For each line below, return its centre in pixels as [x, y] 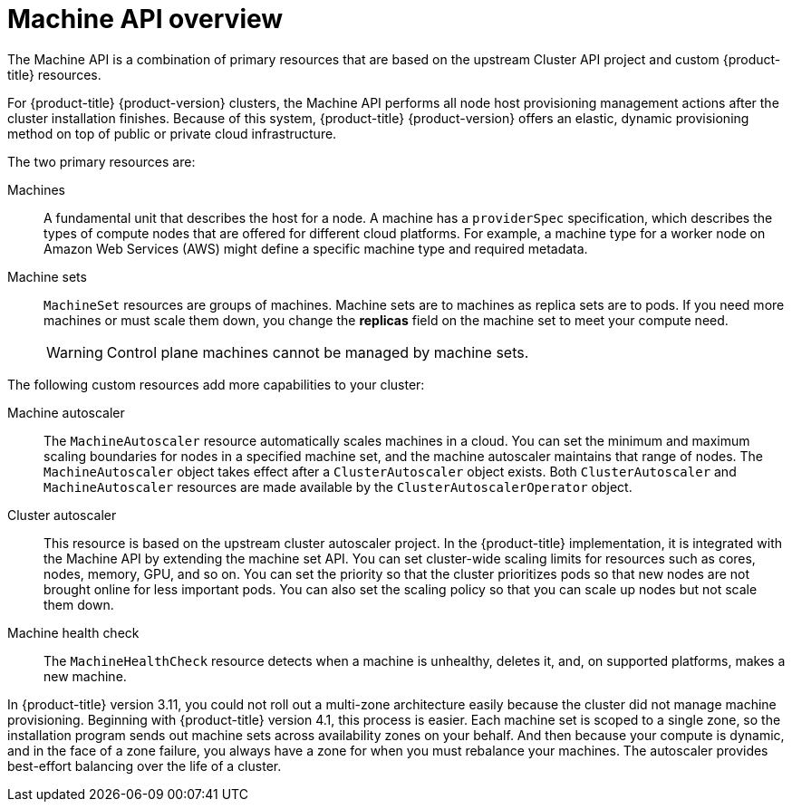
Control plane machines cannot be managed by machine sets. [318, 352]
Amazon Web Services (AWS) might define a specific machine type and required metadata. [316, 248]
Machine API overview [145, 19]
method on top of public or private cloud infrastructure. [172, 133]
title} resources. [54, 74]
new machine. [85, 676]
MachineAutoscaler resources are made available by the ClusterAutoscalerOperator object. [338, 486]
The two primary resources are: [101, 161]
